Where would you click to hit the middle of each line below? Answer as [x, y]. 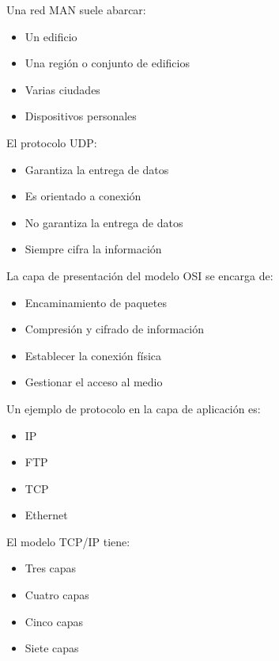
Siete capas [52, 648]
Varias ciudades [62, 89]
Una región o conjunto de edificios [107, 63]
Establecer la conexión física [93, 355]
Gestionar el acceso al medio [94, 382]
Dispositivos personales [81, 116]
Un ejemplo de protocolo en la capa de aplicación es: [134, 408]
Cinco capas [54, 621]
